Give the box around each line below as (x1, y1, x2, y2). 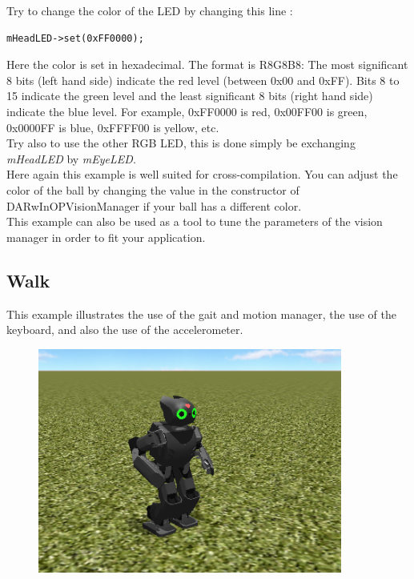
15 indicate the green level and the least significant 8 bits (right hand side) (6, 87, 373, 104)
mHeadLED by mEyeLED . (6, 150, 136, 167)
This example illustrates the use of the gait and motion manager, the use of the (6, 305, 396, 322)
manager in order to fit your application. (6, 228, 206, 245)
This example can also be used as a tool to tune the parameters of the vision (6, 213, 383, 230)
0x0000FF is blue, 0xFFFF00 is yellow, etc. (6, 119, 219, 135)
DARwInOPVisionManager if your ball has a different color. (6, 197, 302, 214)
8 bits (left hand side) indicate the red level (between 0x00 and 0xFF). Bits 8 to (6, 71, 400, 88)
